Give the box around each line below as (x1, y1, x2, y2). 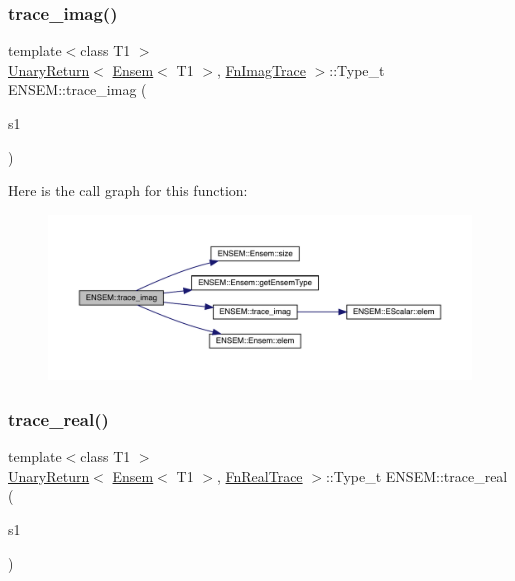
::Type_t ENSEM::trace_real (325, 465, 508, 486)
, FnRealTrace (216, 465, 303, 486)
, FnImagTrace (216, 59, 306, 80)
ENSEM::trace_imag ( (8, 79, 147, 100)
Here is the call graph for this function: (8, 180, 248, 201)
